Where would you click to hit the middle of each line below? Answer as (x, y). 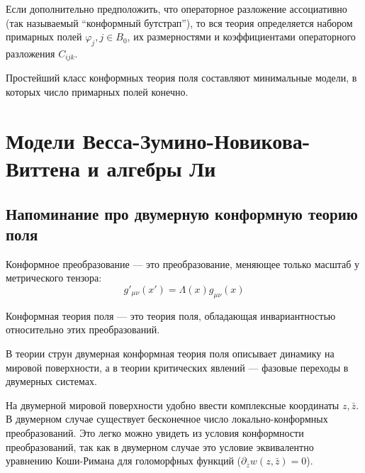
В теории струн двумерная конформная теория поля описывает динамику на (170, 353)
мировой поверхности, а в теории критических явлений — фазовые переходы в (177, 367)
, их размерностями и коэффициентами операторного (241, 37)
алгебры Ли (161, 168)
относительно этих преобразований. (83, 329)
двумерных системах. (51, 381)
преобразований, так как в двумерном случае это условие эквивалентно (160, 446)
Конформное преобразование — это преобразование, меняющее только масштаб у (182, 263)
